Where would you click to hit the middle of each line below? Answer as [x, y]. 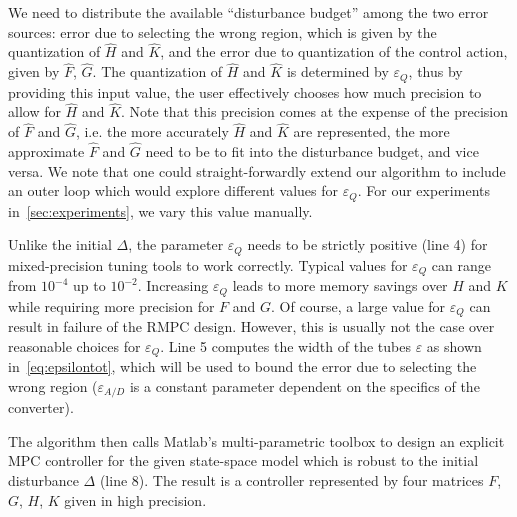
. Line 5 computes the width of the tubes [285, 345]
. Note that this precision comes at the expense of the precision [315, 111]
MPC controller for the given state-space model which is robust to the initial [243, 460]
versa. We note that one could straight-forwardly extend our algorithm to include [257, 170]
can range [461, 264]
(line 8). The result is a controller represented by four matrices [291, 480]
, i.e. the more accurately [152, 131]
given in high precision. [135, 499]
